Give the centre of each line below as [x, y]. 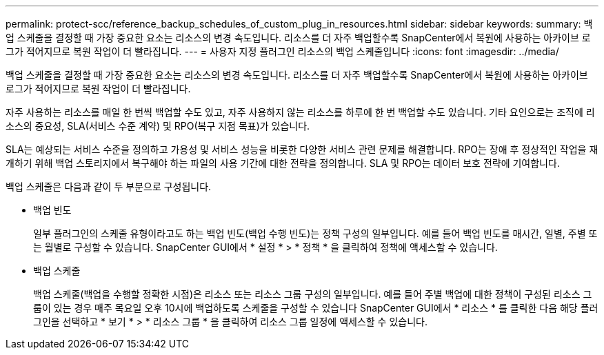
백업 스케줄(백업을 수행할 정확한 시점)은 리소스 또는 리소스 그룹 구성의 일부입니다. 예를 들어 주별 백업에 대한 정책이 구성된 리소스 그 [313, 294]
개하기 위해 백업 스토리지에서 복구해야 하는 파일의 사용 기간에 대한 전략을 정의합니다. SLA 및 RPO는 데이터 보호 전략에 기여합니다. [283, 163]
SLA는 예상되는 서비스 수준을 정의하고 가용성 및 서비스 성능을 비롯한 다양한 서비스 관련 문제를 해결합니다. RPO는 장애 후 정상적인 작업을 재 [302, 149]
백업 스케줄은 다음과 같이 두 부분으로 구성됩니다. [109, 186]
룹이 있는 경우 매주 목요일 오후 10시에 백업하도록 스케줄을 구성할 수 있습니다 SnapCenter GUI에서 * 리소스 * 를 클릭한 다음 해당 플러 [316, 308]
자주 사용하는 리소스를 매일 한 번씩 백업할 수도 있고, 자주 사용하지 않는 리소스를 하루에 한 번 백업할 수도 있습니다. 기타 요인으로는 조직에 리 [300, 112]
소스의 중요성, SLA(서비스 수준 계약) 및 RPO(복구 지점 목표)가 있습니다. [158, 126]
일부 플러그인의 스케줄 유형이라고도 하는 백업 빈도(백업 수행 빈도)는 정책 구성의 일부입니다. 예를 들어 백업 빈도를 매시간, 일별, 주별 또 [315, 233]
